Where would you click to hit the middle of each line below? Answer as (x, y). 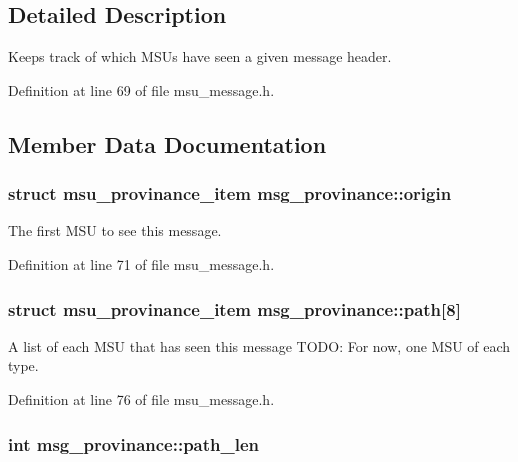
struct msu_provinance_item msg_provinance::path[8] (234, 308)
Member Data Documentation (167, 143)
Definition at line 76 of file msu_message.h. (141, 398)
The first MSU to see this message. (115, 230)
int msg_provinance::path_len (134, 443)
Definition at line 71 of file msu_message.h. (141, 263)
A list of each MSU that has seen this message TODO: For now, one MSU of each (259, 345)
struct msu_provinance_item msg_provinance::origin (230, 193)
